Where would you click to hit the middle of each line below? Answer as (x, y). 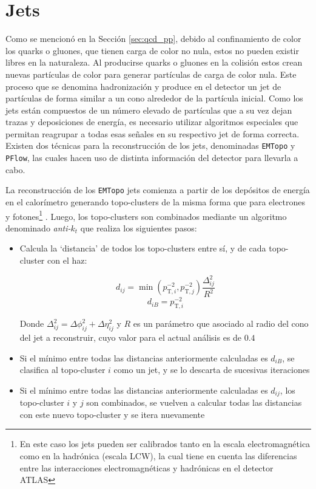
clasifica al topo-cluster (62, 370)
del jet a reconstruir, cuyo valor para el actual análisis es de (131, 337)
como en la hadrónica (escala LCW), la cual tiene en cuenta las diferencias (158, 455)
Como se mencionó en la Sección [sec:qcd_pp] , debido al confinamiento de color (153, 39)
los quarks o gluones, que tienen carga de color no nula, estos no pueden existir (152, 50)
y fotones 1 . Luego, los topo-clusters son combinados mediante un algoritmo (146, 215)
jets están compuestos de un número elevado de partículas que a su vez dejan (149, 110)
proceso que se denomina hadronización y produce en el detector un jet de (143, 86)
